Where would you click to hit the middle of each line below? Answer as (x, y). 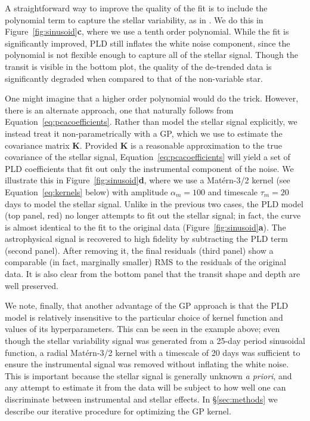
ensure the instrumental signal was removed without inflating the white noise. (147, 364)
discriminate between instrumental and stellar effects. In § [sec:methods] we (141, 399)
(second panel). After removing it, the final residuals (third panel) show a (139, 250)
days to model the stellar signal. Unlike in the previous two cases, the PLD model (154, 203)
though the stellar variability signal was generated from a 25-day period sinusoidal (155, 341)
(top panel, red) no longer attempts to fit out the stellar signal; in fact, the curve (153, 215)
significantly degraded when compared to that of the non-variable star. (134, 78)
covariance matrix (37, 145)
